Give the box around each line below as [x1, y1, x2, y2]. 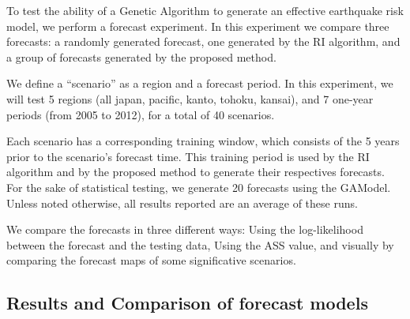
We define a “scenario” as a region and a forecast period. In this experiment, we [6, 75, 393, 92]
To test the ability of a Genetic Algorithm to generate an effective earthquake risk [6, 2, 404, 18]
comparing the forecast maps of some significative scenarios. [6, 252, 296, 268]
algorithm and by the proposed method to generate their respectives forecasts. [6, 163, 385, 180]
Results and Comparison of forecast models [6, 291, 368, 315]
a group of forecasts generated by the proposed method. [6, 48, 276, 65]
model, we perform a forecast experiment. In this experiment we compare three [6, 17, 389, 34]
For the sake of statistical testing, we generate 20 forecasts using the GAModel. [6, 178, 391, 195]
